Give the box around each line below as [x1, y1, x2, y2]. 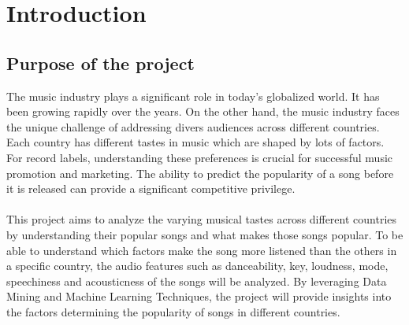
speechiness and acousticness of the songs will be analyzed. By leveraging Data [6, 272, 387, 289]
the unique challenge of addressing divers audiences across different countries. [6, 118, 380, 135]
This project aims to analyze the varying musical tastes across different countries [6, 211, 397, 227]
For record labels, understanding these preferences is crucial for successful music [6, 149, 393, 165]
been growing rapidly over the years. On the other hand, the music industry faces [6, 103, 400, 120]
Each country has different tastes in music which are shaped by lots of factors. [6, 134, 385, 150]
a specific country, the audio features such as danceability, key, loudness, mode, [6, 257, 389, 274]
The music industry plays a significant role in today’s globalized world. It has [6, 87, 380, 104]
